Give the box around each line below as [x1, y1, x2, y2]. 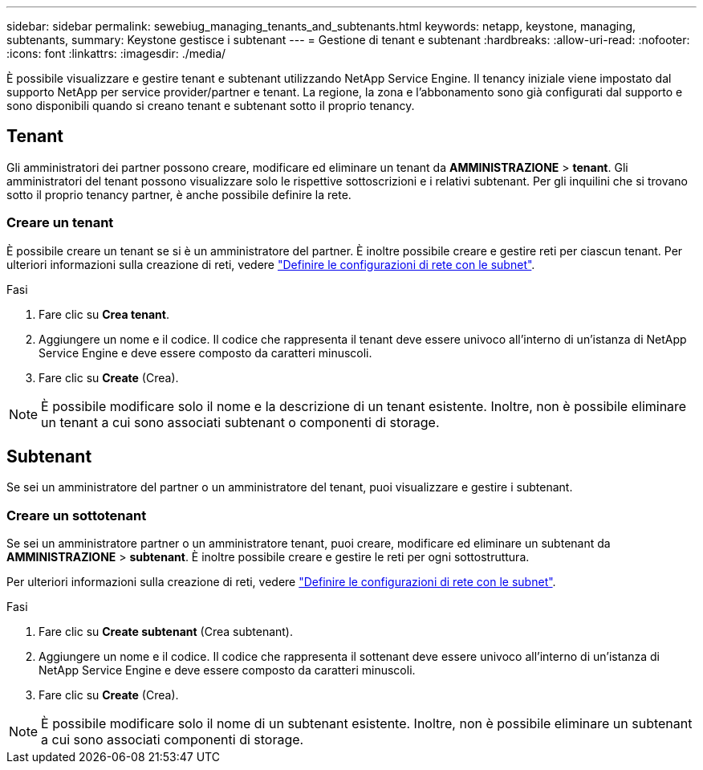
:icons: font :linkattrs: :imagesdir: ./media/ [6, 47, 226, 60]
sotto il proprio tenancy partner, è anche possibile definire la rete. [6, 187, 351, 202]
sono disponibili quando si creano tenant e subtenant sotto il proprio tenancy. [6, 99, 415, 112]
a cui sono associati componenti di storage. [41, 731, 304, 748]
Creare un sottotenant [6, 507, 147, 524]
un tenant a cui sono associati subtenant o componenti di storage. [41, 414, 440, 430]
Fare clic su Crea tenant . [39, 307, 169, 321]
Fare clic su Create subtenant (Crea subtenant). [39, 625, 294, 639]
